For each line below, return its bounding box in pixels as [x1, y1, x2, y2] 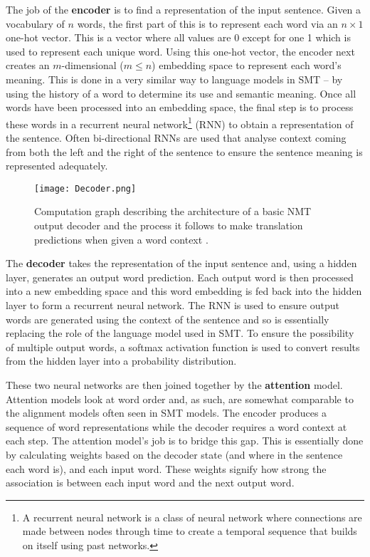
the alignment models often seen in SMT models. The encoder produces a [6, 405, 327, 420]
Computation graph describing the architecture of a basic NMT [34, 204, 312, 219]
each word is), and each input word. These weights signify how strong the [6, 461, 327, 476]
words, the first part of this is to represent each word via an [77, 16, 338, 31]
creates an [6, 58, 50, 73]
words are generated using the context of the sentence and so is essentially [6, 311, 329, 326]
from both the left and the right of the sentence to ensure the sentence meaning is [6, 144, 363, 159]
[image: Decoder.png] [34, 183, 137, 194]
